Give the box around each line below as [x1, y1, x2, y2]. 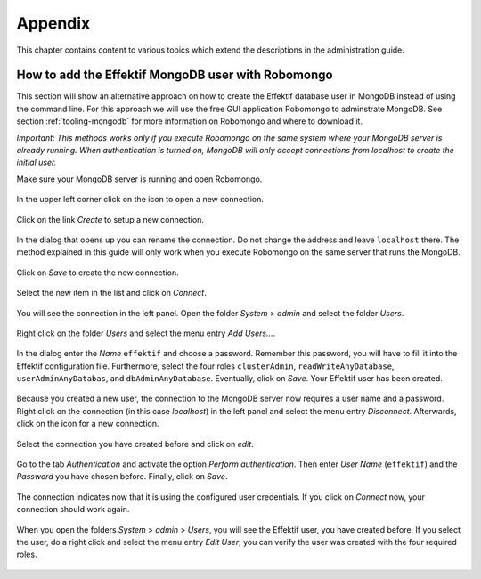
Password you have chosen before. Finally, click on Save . [16, 471, 228, 482]
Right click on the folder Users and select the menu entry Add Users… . [16, 328, 276, 338]
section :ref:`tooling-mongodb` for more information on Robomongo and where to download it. [16, 116, 363, 126]
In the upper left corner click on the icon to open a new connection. [16, 194, 265, 205]
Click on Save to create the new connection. [16, 267, 180, 278]
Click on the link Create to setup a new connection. [16, 214, 205, 224]
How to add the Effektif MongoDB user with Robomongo [16, 68, 333, 83]
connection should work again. [16, 504, 130, 515]
